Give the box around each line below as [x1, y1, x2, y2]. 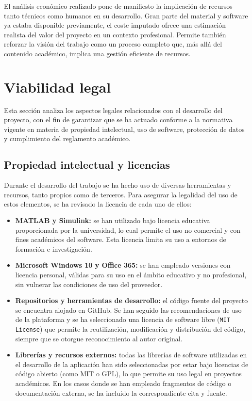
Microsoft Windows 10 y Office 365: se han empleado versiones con [15, 260, 231, 270]
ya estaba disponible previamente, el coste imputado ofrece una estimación [4, 20, 226, 30]
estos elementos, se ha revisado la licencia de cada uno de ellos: [4, 199, 192, 209]
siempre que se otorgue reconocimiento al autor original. [15, 333, 183, 343]
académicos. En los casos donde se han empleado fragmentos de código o [15, 378, 232, 388]
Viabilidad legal [4, 77, 111, 96]
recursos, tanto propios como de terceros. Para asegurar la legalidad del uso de [4, 189, 237, 199]
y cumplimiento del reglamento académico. [4, 133, 131, 144]
